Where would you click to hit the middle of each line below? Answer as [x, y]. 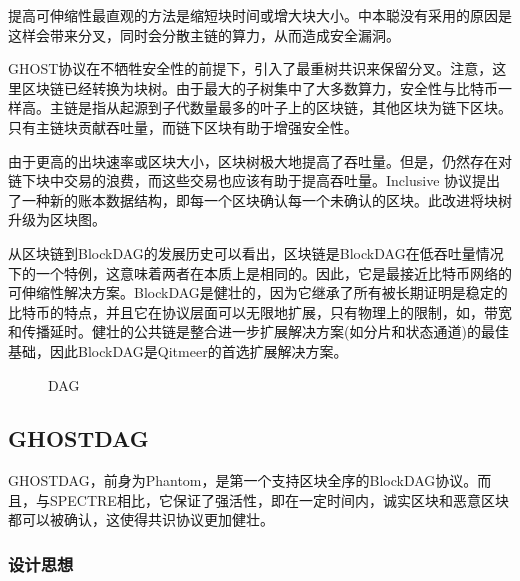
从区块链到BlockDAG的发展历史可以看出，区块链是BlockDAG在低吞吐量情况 [256, 252]
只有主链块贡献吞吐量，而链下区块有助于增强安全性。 [183, 126]
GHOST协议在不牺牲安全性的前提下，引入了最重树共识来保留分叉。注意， [250, 68]
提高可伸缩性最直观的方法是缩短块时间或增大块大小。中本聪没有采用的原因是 [260, 15]
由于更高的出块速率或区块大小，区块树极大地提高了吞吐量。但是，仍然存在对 [260, 160]
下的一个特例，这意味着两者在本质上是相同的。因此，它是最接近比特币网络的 [260, 272]
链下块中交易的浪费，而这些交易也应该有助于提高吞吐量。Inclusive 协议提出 [254, 180]
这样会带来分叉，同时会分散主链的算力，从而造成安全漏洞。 [204, 34]
